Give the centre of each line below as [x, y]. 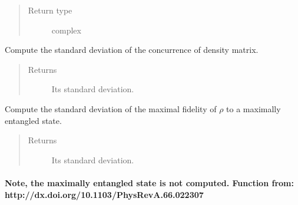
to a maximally [254, 108]
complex [66, 30]
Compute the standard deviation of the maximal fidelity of [111, 108]
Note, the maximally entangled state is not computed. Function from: [149, 182]
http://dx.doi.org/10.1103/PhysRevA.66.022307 [104, 194]
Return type [50, 10]
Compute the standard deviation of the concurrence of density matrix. [132, 50]
